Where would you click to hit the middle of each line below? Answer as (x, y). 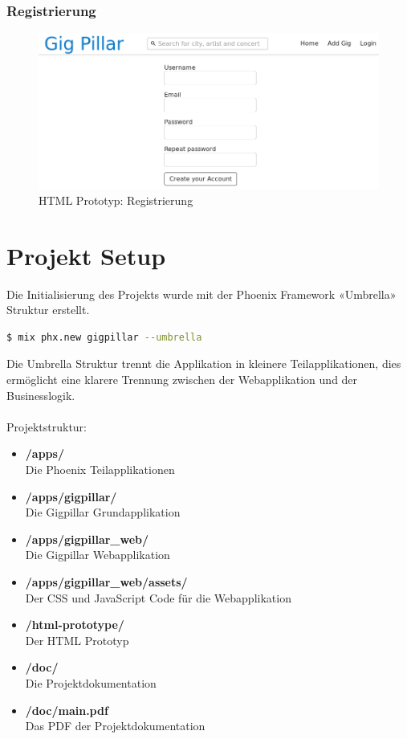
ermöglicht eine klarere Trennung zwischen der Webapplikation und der (182, 380)
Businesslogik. (41, 395)
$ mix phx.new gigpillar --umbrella (104, 337)
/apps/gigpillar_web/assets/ (106, 581)
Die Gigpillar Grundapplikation (103, 512)
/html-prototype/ (75, 625)
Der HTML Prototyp (77, 640)
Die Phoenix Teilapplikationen (100, 469)
